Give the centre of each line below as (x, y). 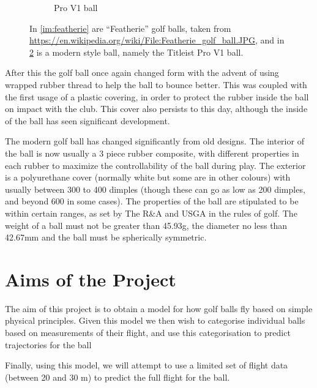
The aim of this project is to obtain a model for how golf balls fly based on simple (159, 308)
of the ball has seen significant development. (88, 120)
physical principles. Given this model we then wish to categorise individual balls (155, 320)
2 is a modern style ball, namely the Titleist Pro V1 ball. (136, 52)
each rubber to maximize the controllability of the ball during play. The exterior (155, 165)
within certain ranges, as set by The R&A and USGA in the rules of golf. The (151, 213)
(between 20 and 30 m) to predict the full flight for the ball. (117, 377)
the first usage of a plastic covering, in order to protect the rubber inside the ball (157, 96)
